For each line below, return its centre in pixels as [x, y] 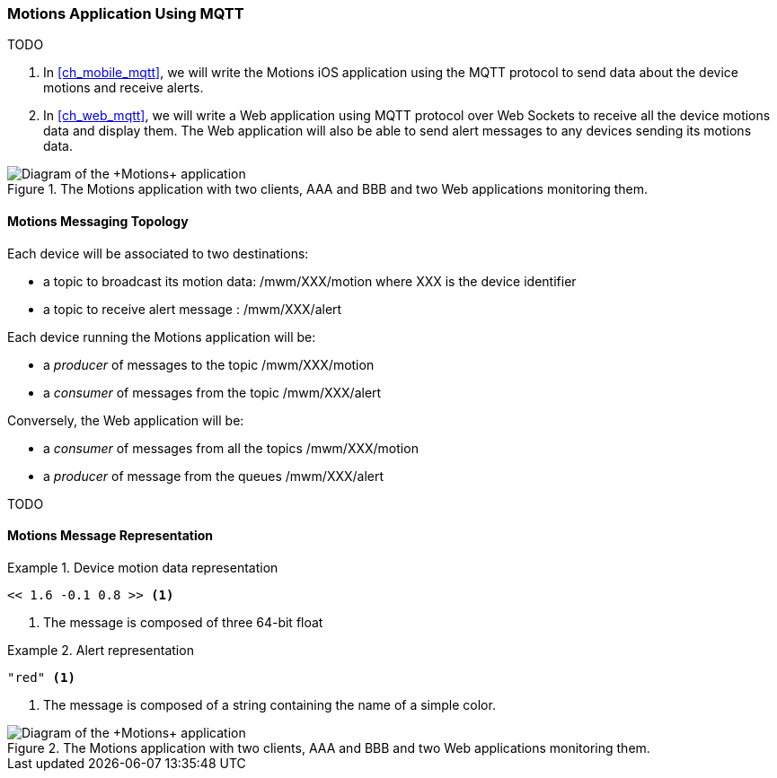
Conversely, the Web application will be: [126, 420]
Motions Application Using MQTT [126, 13]
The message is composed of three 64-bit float [183, 622]
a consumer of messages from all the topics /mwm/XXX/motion [231, 448]
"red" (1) [41, 677]
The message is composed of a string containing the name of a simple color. [269, 704]
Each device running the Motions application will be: [162, 337]
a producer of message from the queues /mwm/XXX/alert [214, 476]
